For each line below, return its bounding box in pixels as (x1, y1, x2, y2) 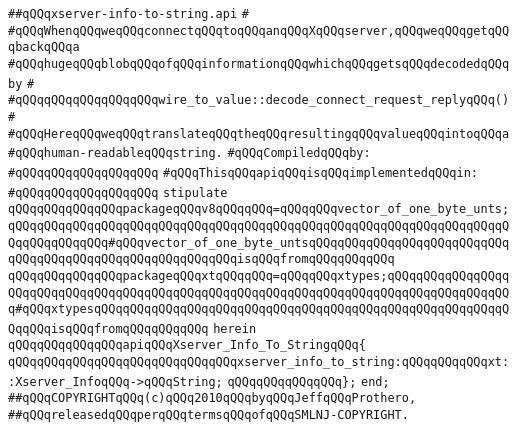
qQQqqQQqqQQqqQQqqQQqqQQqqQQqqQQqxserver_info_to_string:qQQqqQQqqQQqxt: (8, 355, 510, 370)
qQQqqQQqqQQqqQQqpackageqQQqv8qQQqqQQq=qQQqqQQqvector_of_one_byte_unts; (8, 202, 510, 217)
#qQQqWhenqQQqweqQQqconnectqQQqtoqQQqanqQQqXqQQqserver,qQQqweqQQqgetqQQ (8, 23, 510, 38)
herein (213, 321, 257, 336)
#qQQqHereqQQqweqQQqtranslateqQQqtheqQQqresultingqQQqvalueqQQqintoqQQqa (8, 126, 510, 141)
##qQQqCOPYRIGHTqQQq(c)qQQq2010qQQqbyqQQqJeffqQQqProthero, (8, 391, 417, 406)
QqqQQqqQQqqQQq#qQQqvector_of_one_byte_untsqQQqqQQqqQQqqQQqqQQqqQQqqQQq (8, 235, 510, 250)
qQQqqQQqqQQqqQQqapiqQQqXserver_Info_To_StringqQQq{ (8, 338, 366, 353)
